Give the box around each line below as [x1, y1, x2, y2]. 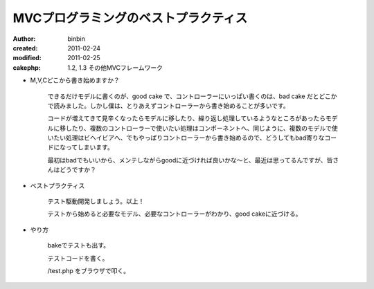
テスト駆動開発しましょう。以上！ [47, 197, 145, 205]
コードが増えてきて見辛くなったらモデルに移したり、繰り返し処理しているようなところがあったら [47, 114, 326, 122]
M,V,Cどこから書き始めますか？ [30, 76, 121, 84]
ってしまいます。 [65, 143, 114, 151]
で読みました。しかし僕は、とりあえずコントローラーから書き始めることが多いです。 [47, 101, 290, 110]
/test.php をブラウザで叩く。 [47, 266, 130, 274]
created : [12, 44, 38, 52]
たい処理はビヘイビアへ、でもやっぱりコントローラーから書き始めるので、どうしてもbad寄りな [53, 133, 325, 142]
